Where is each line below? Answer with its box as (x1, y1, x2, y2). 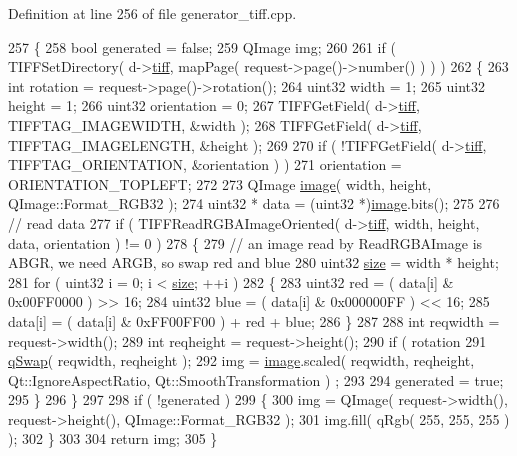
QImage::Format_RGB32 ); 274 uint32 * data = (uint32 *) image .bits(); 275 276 (8, 193, 500, 214)
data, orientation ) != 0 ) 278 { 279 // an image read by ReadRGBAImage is (8, 232, 483, 253)
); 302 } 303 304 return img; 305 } (8, 428, 218, 449)
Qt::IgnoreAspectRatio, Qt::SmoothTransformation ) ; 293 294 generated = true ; (8, 369, 504, 390)
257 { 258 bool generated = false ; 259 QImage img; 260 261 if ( (8, 36, 396, 57)
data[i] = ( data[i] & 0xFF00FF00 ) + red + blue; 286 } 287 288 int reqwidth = (8, 310, 500, 331)
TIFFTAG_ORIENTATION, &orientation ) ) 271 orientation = (8, 154, 402, 175)
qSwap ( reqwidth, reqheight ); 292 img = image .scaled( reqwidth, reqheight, (8, 350, 475, 371)
